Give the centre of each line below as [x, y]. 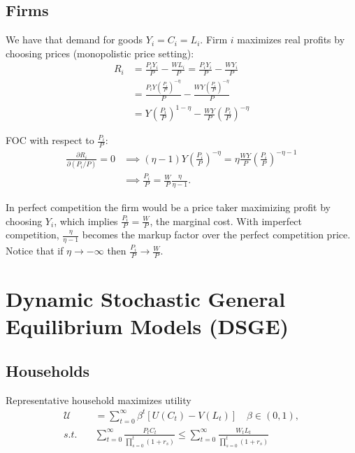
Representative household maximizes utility [99, 400]
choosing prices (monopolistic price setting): [100, 53]
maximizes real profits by [291, 39]
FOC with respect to [50, 140]
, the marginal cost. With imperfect [226, 221]
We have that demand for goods [74, 39]
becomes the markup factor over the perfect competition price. [216, 235]
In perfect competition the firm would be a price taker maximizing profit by [168, 207]
